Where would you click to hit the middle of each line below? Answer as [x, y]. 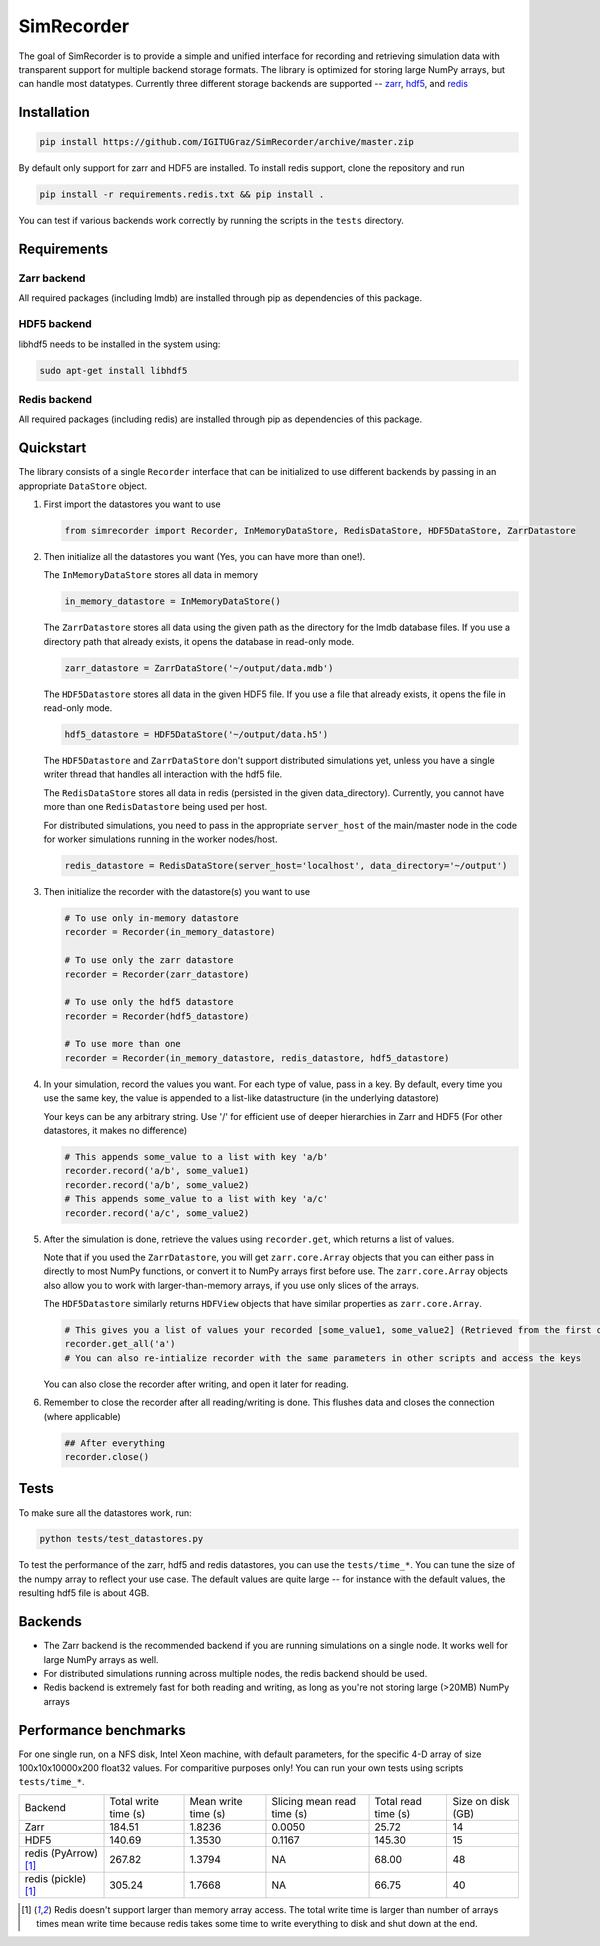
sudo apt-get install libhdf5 [113, 370]
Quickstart [52, 448]
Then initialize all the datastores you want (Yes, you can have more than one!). [204, 556]
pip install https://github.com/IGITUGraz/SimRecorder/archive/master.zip [227, 142]
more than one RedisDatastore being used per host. [155, 807]
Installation [54, 112]
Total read [398, 1801]
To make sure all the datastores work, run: [105, 1512]
